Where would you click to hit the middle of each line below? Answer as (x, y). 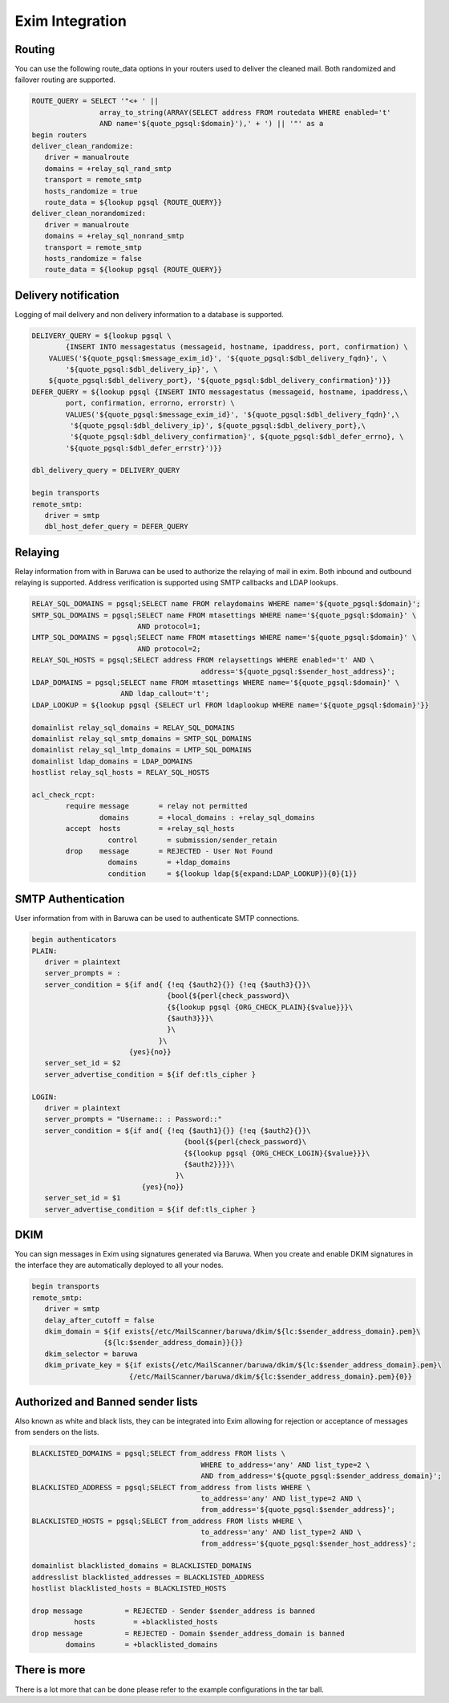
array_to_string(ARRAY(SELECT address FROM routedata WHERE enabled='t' (245, 112)
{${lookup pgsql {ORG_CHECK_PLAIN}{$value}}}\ (260, 1007)
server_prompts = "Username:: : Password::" (133, 1119)
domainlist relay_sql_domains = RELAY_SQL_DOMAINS (133, 727)
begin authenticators (74, 940)
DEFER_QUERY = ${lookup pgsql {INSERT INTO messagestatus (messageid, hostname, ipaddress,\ (220, 392)
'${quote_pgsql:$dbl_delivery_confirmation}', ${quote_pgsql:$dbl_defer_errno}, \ (237, 437)
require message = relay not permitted (156, 806)
